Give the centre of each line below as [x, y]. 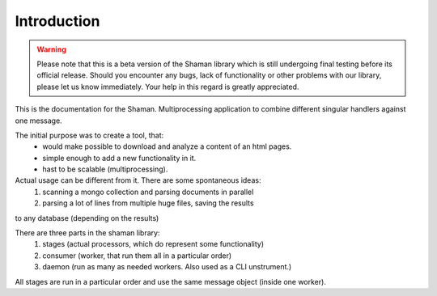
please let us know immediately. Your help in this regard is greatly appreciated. [168, 87]
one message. [38, 121]
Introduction [57, 21]
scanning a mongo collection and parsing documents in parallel [148, 192]
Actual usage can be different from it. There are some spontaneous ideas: [138, 180]
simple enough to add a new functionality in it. [119, 158]
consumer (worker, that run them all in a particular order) [137, 256]
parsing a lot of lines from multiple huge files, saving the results [148, 203]
